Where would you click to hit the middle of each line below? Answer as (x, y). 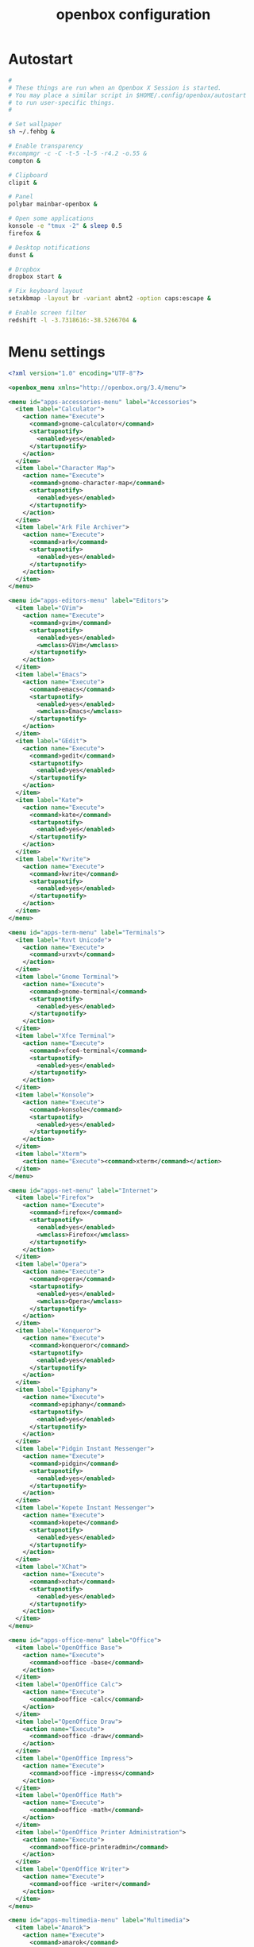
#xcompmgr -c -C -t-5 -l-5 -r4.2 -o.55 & (78, 153)
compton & (25, 160)
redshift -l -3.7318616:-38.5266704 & (72, 320)
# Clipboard (28, 175)
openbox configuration (133, 15)
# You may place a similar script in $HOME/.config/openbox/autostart (127, 95)
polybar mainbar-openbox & (53, 204)
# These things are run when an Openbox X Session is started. (115, 88)
